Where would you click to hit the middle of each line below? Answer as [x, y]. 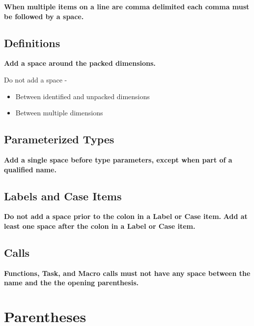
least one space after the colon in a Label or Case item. [100, 226]
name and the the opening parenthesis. [71, 283]
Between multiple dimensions [59, 113]
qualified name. [30, 169]
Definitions [32, 42]
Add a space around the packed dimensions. [80, 63]
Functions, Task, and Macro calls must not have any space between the [127, 273]
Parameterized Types [59, 139]
